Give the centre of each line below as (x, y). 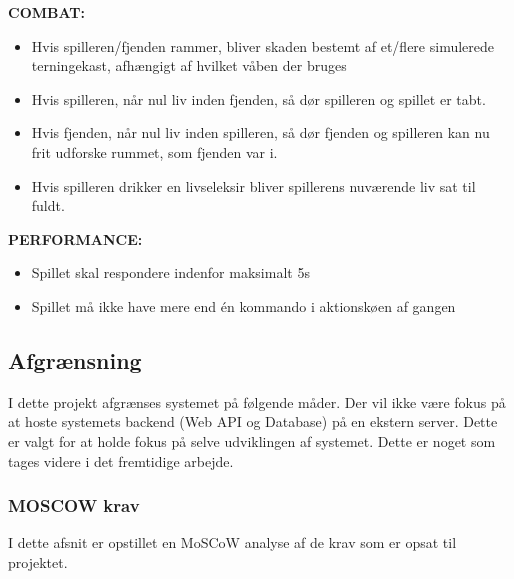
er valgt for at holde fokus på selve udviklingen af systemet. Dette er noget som (252, 440)
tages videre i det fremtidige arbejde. (121, 460)
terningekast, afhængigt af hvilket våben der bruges (189, 65)
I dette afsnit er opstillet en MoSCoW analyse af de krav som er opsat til (232, 542)
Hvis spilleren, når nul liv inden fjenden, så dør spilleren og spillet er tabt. (258, 98)
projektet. (38, 561)
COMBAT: (46, 12)
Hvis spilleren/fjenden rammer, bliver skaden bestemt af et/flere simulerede (263, 45)
